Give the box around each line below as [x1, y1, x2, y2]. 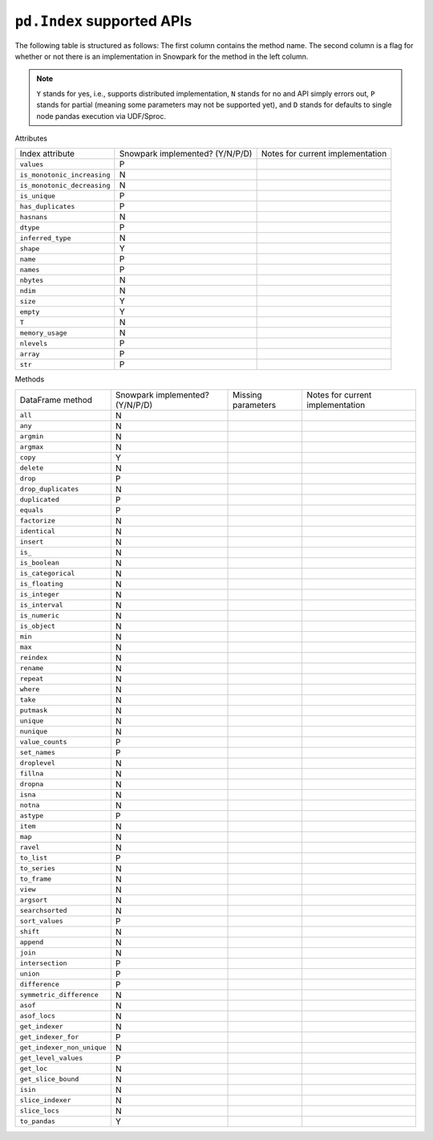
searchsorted [19, 906, 67, 915]
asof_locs [19, 1012, 56, 1020]
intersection [19, 959, 67, 967]
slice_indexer [19, 1096, 71, 1105]
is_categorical [19, 569, 75, 578]
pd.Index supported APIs [14, 12, 192, 30]
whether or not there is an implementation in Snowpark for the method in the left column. [14, 51, 309, 61]
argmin [19, 432, 44, 441]
